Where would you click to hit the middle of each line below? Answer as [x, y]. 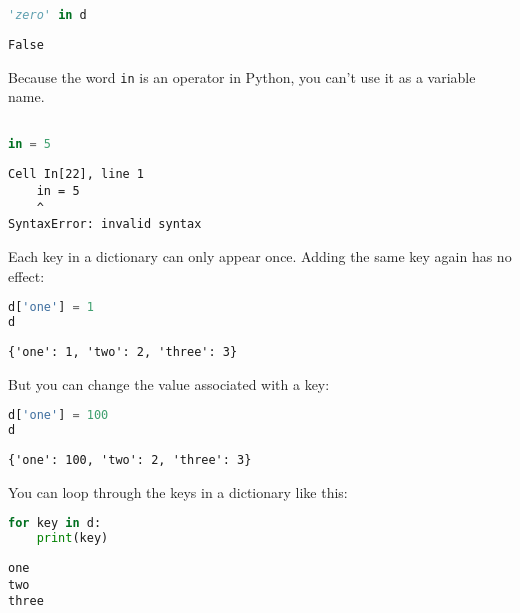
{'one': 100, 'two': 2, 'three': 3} [130, 459]
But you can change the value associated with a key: [169, 383]
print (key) [72, 538]
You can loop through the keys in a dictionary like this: [178, 491]
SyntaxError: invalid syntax [105, 224]
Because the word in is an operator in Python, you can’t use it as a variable [242, 76]
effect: [26, 275]
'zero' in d [47, 15]
